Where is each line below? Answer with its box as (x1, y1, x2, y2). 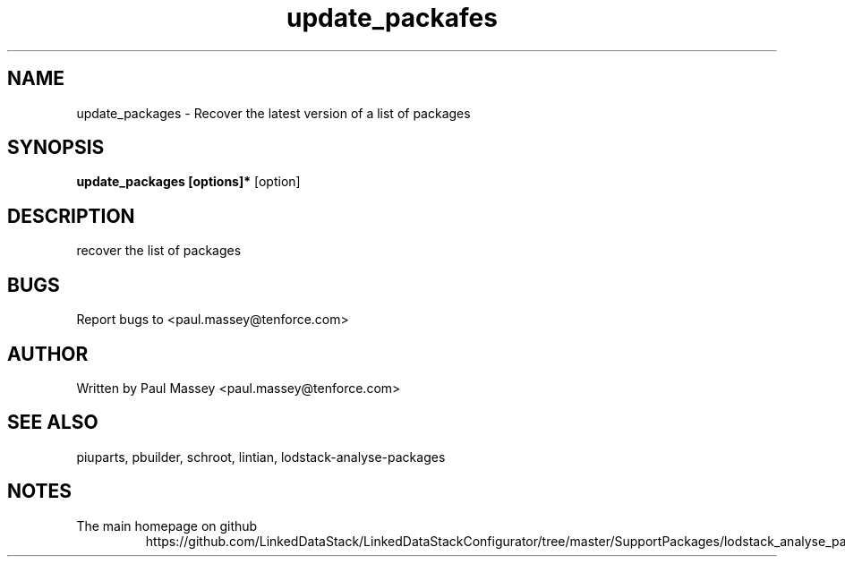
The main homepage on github (76, 517, 258, 534)
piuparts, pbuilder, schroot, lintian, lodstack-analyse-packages (76, 449, 446, 465)
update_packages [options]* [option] (76, 174, 301, 190)
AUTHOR (7, 342, 89, 365)
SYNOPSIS (7, 136, 105, 159)
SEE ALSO (7, 411, 98, 434)
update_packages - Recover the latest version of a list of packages (76, 105, 471, 121)
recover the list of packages (76, 243, 242, 259)
